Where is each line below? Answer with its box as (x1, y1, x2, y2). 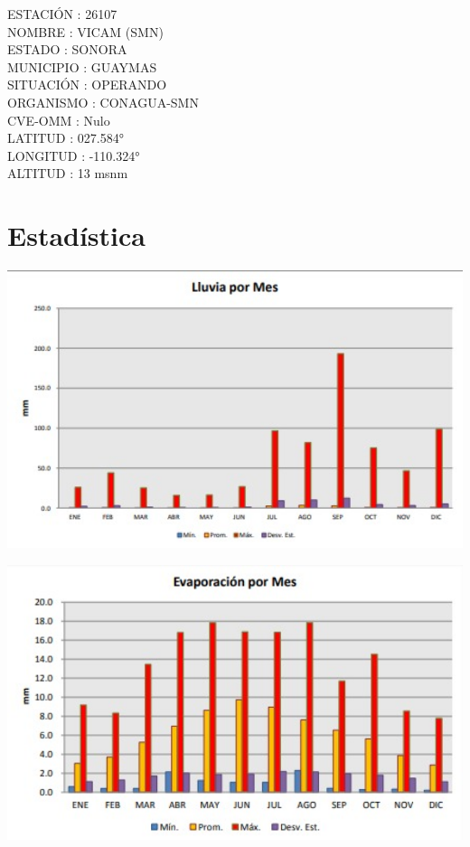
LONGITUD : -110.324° (7, 146, 140, 165)
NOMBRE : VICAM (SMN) (7, 22, 164, 41)
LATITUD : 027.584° (7, 128, 124, 147)
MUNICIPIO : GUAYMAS (7, 57, 157, 76)
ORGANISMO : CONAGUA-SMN (7, 92, 199, 111)
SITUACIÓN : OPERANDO (7, 75, 167, 94)
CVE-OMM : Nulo (7, 110, 110, 129)
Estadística (7, 217, 146, 254)
